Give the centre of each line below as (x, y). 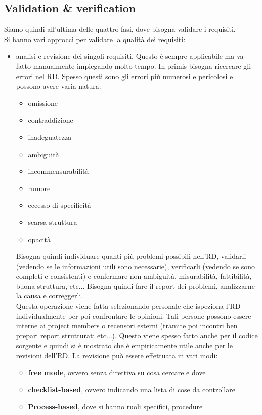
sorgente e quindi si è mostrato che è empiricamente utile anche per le (124, 345)
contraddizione (51, 120)
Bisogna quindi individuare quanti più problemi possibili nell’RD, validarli (131, 256)
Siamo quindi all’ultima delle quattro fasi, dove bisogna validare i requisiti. (120, 29)
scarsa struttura (53, 222)
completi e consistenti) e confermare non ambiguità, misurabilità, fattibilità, (134, 276)
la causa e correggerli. (50, 296)
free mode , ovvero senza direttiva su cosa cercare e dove (117, 372)
